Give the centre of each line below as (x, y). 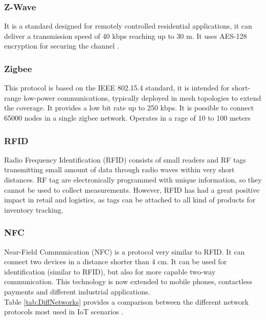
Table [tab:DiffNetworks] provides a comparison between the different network (126, 301)
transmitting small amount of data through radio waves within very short (119, 169)
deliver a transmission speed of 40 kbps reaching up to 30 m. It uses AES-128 (126, 36)
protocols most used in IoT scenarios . (64, 312)
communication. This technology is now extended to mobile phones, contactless (128, 281)
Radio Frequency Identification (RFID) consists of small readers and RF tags (125, 159)
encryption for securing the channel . (62, 46)
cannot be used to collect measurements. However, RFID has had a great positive (132, 189)
